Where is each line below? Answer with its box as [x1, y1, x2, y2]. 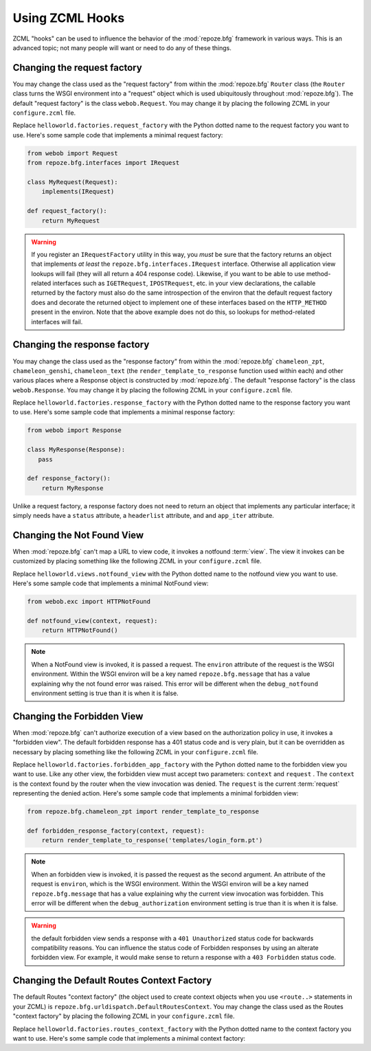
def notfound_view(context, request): [27, 617, 158, 625]
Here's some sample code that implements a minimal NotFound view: [12, 579, 209, 587]
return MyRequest [41, 216, 100, 225]
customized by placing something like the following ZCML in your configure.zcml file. [12, 557, 262, 565]
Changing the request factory [12, 62, 142, 74]
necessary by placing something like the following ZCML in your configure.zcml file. [12, 747, 259, 756]
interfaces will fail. [31, 317, 83, 326]
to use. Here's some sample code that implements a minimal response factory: [12, 408, 235, 416]
